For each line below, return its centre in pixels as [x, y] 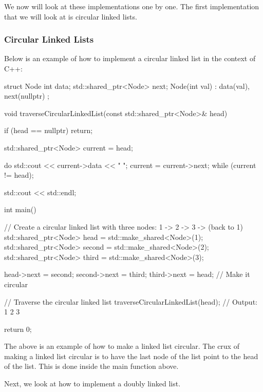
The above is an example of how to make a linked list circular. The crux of [122, 346]
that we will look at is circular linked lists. [71, 16]
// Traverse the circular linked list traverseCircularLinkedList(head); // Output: [131, 301]
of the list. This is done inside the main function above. [91, 366]
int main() [20, 209]
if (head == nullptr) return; [49, 130]
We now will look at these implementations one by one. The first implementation [132, 6]
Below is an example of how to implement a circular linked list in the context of [130, 58]
